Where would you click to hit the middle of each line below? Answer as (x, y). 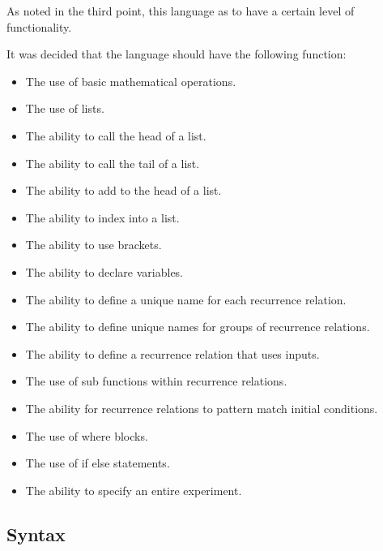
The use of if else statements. (98, 463)
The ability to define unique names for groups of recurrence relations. (198, 327)
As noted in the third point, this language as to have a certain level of (181, 11)
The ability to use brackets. (94, 245)
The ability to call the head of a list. (116, 135)
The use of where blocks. (87, 435)
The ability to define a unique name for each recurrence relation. (186, 299)
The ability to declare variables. (104, 271)
